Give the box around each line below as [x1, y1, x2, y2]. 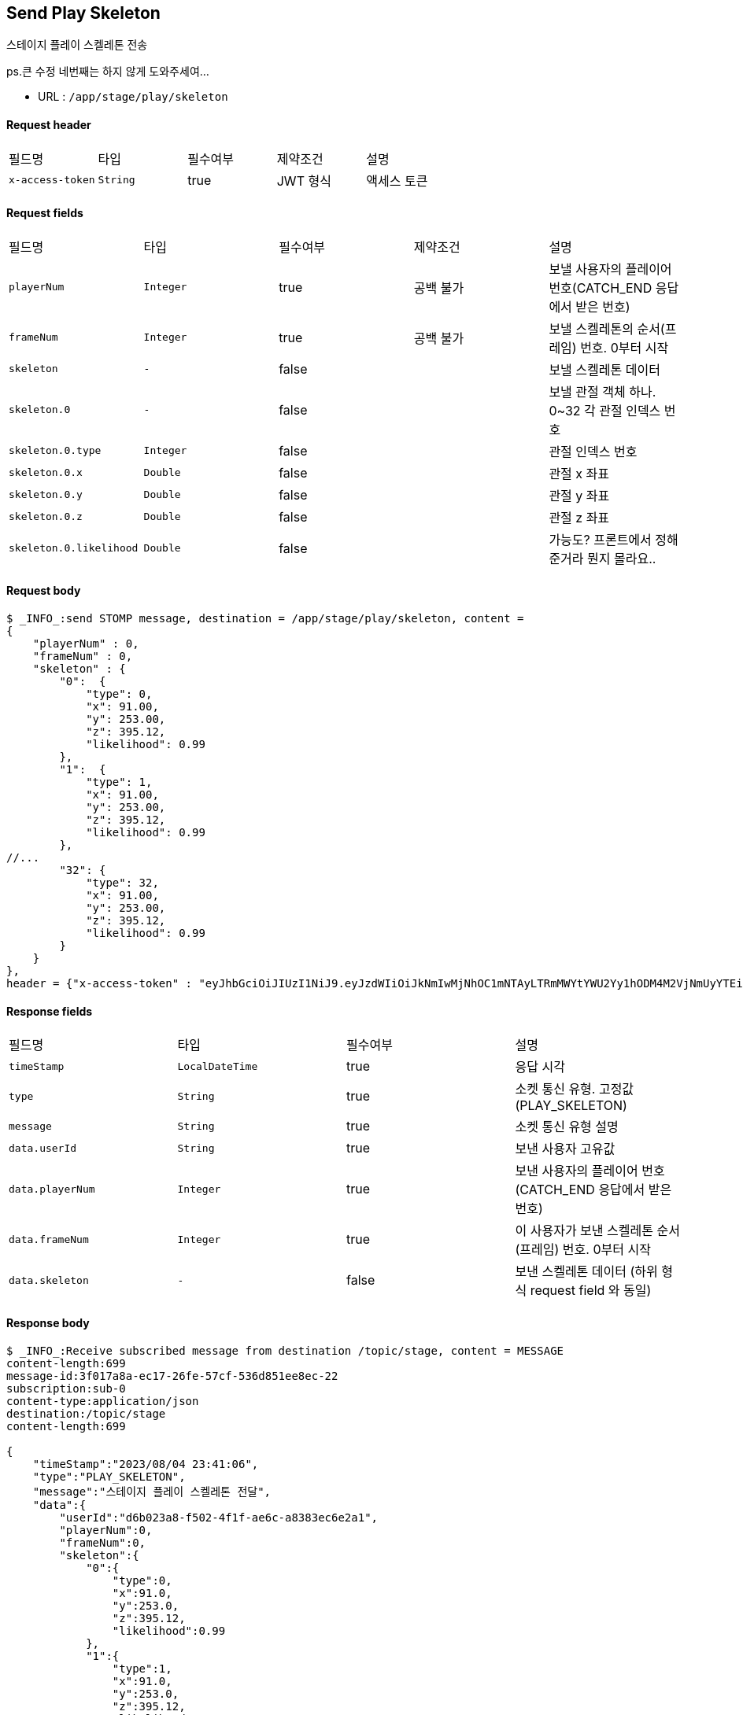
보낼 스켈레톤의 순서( [549, 320, 665, 337]
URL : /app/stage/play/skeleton [38, 90, 228, 104]
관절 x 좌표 [549, 465, 609, 481]
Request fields [6, 206, 83, 220]
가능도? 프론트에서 [549, 531, 652, 548]
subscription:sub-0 [6, 1381, 126, 1395]
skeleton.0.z [9, 511, 83, 523]
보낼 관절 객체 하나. [549, 383, 656, 400]
